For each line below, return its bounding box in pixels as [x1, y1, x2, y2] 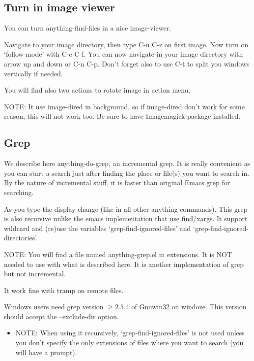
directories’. [4, 232, 38, 243]
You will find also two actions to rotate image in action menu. [4, 85, 191, 95]
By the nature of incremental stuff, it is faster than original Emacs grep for [4, 177, 230, 188]
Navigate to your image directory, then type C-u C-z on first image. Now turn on [4, 39, 249, 49]
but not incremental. [4, 268, 66, 279]
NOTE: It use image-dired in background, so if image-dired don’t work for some [4, 101, 245, 111]
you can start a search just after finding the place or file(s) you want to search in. [4, 167, 250, 178]
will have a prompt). [15, 347, 77, 357]
